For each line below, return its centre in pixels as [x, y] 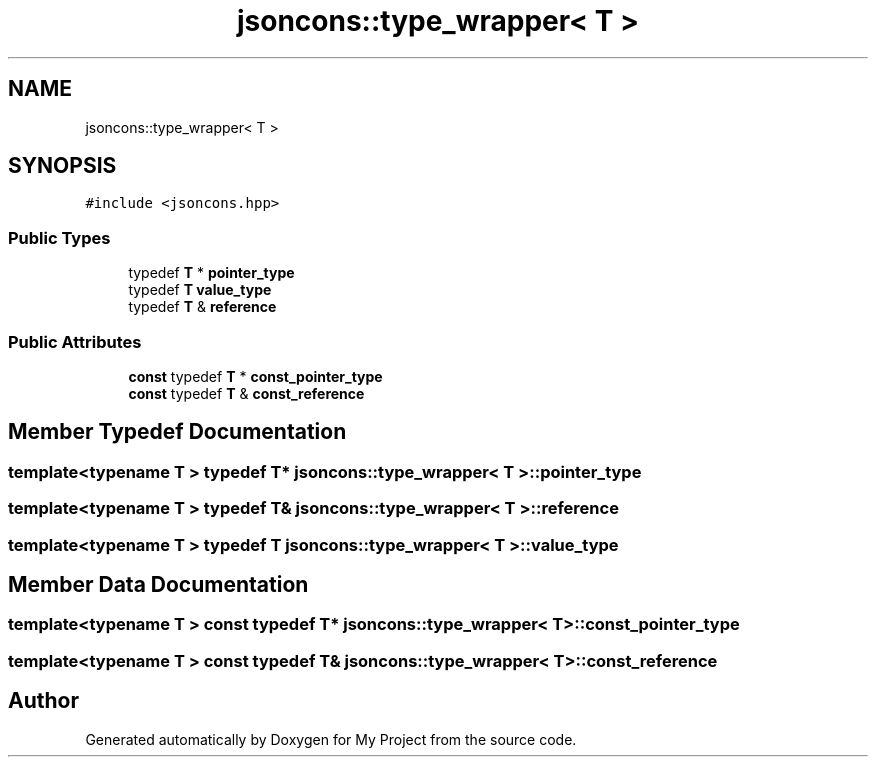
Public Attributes [75, 341]
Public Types [59, 237]
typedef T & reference [202, 307]
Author [43, 701]
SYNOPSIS [62, 166]
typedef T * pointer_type [211, 273]
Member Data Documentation [158, 584]
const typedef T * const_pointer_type [255, 376]
